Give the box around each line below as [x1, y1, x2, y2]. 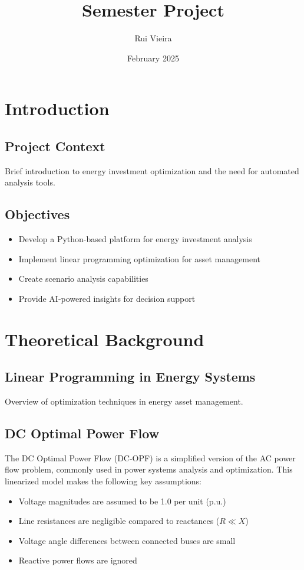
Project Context [5, 136, 105, 155]
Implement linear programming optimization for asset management [18, 252, 260, 265]
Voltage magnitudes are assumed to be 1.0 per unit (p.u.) [18, 494, 226, 507]
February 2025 [127, 51, 179, 64]
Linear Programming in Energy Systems [5, 367, 256, 386]
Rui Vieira [134, 32, 172, 44]
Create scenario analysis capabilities [18, 272, 148, 285]
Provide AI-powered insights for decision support [18, 292, 196, 304]
